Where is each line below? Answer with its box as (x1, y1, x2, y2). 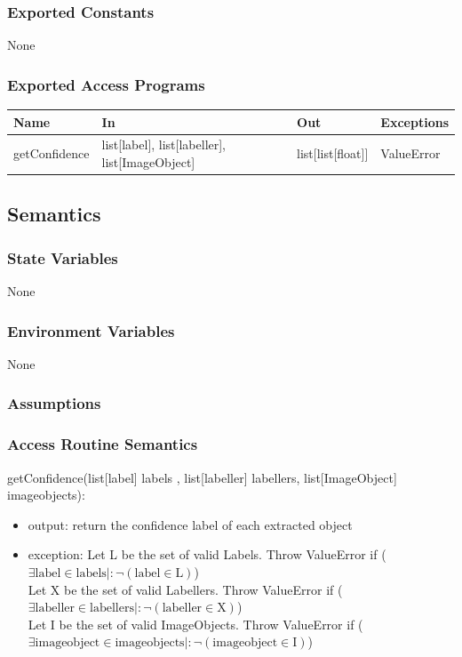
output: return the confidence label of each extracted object (28, 515, 353, 533)
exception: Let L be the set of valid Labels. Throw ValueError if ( (28, 545, 386, 564)
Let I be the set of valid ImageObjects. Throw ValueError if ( (28, 614, 363, 633)
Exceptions (380, 112, 449, 131)
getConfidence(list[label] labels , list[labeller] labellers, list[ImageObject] (7, 468, 397, 486)
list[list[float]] (297, 144, 369, 163)
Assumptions (7, 392, 101, 414)
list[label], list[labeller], (101, 135, 227, 154)
